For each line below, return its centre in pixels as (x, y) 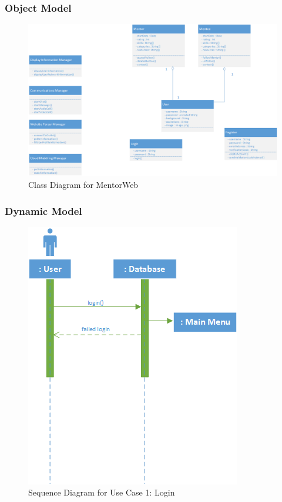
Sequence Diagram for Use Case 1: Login (102, 492)
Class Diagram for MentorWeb (83, 185)
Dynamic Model (43, 210)
